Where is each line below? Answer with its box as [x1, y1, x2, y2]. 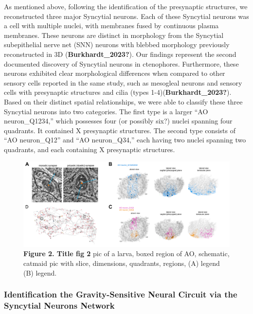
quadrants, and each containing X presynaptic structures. [4, 144, 175, 154]
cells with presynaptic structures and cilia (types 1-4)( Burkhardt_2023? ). [4, 87, 232, 97]
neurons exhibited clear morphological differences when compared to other [4, 68, 225, 78]
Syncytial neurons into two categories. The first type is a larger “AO [4, 106, 208, 116]
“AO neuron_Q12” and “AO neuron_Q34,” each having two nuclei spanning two [4, 135, 246, 145]
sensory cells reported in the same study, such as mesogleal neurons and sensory [4, 77, 242, 87]
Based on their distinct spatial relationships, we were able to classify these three [4, 96, 243, 106]
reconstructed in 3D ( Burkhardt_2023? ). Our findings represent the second [4, 49, 236, 59]
